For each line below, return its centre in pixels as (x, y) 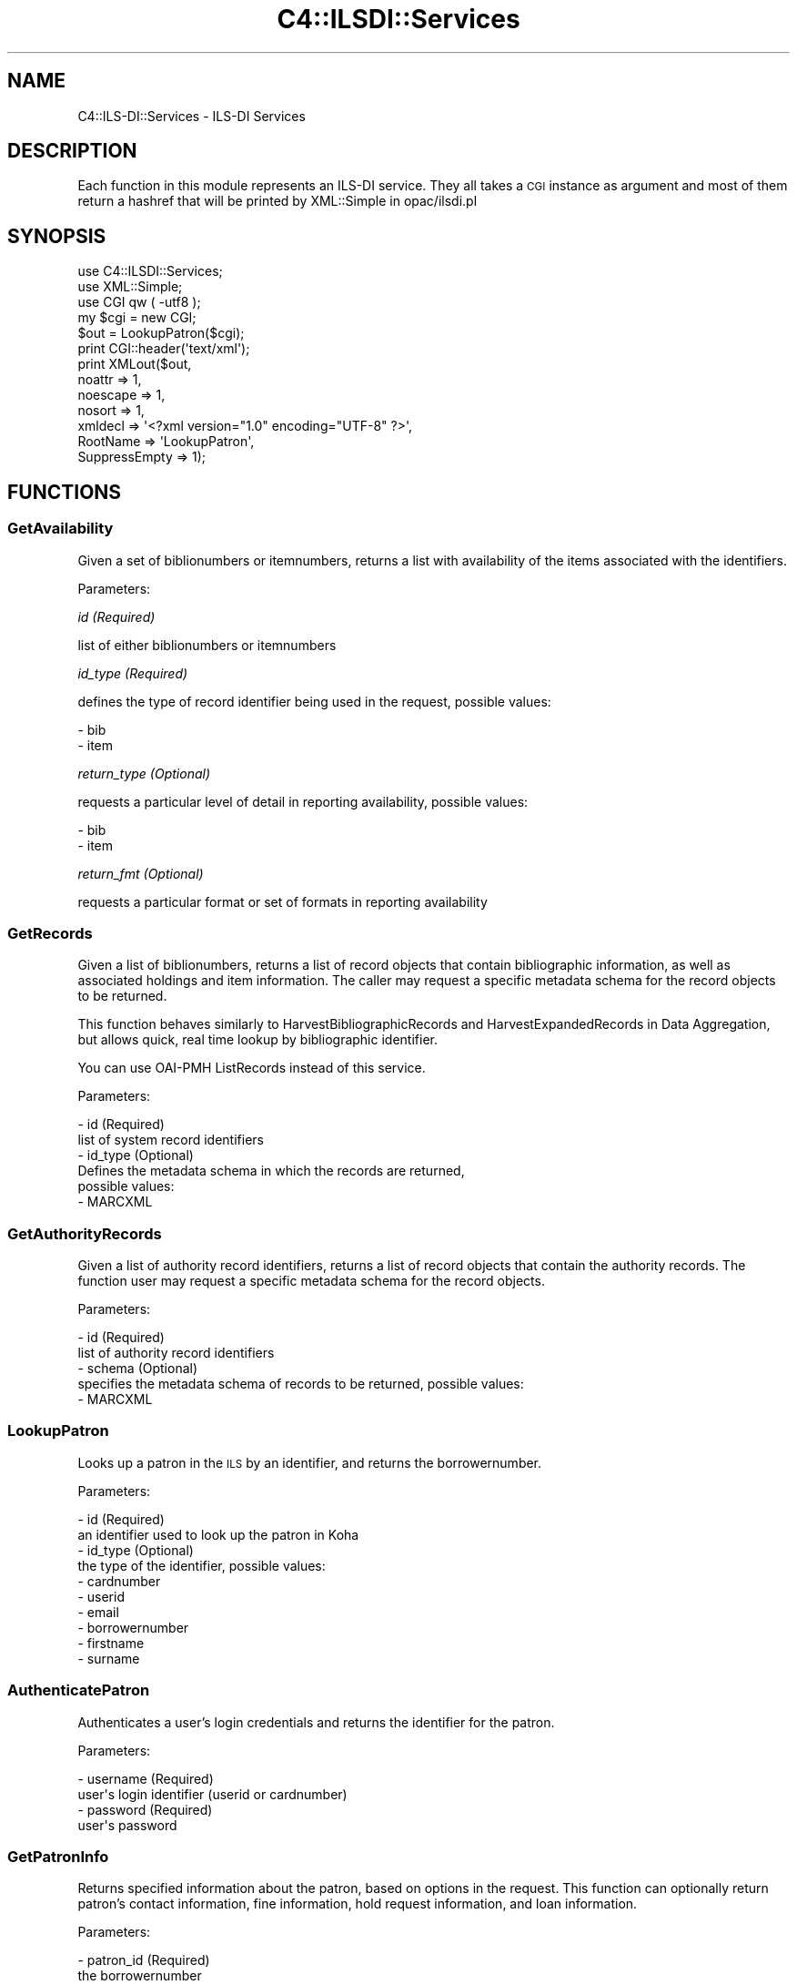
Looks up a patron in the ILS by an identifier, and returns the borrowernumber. (310, 1462)
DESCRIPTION (72, 151)
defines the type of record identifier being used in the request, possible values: (314, 701)
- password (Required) (145, 1809)
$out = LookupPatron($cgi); (161, 333)
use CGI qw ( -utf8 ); (139, 302)
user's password (127, 1825)
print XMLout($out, (135, 364)
